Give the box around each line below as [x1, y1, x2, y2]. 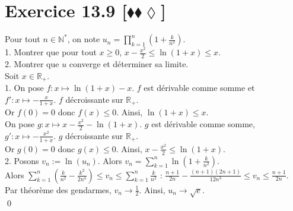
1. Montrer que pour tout [5, 46, 97, 58]
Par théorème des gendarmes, [5, 183, 112, 196]
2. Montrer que [5, 57, 59, 70]
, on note [67, 33, 100, 45]
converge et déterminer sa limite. [69, 57, 189, 70]
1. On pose [5, 81, 44, 93]
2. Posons [5, 154, 39, 166]
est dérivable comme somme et [144, 81, 255, 93]
